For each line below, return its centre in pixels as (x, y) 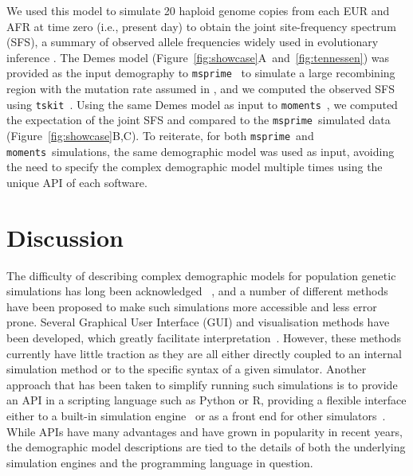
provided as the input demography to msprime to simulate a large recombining (201, 73)
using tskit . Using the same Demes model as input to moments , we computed (202, 104)
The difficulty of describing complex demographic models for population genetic (201, 275)
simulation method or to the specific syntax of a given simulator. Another (187, 369)
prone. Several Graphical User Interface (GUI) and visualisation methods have (198, 322)
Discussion (65, 237)
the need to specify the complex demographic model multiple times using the (195, 167)
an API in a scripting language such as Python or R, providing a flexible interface (206, 400)
